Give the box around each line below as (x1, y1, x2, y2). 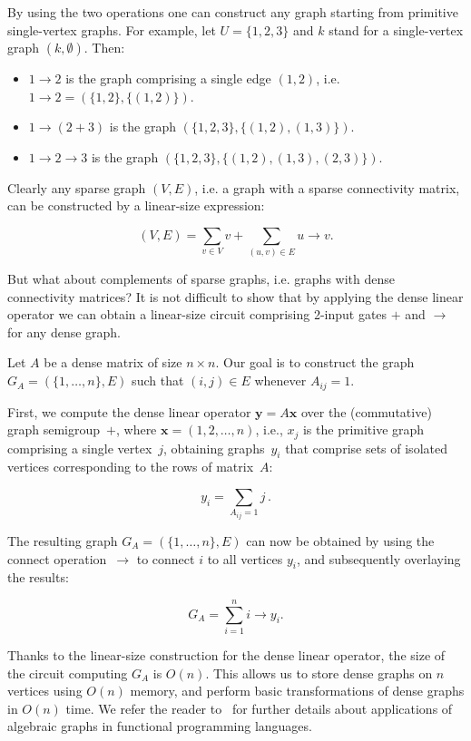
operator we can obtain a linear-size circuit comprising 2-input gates (7, 305, 388, 324)
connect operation (7, 549, 107, 568)
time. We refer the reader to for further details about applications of (65, 698, 453, 717)
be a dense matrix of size (44, 353, 182, 372)
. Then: (83, 38, 125, 57)
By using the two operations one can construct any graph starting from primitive (7, 3, 458, 21)
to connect (136, 549, 195, 568)
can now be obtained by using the (246, 531, 435, 550)
